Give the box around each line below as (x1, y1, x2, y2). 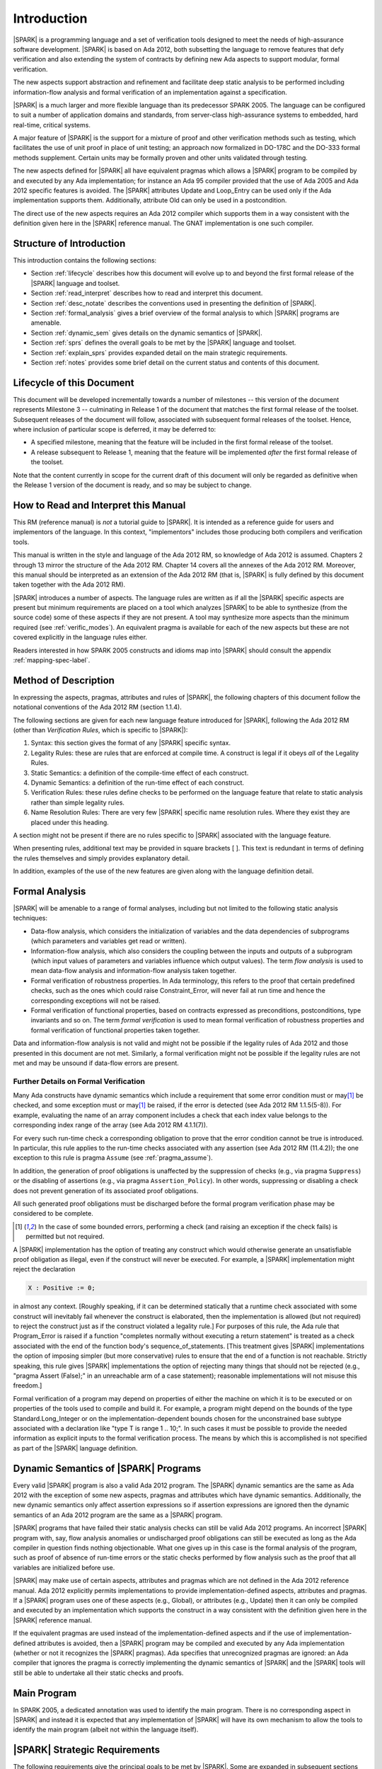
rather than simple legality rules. (30, 798, 125, 807)
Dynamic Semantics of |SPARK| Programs (13, 1462, 202, 1475)
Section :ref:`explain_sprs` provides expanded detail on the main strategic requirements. (30, 348, 288, 357)
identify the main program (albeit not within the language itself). (13, 1725, 199, 1734)
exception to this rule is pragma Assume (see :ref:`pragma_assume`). (13, 1153, 213, 1162)
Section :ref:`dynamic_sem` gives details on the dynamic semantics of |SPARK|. (30, 328, 262, 337)
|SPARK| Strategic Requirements (13, 1744, 161, 1756)
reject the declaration (13, 1265, 76, 1274)
